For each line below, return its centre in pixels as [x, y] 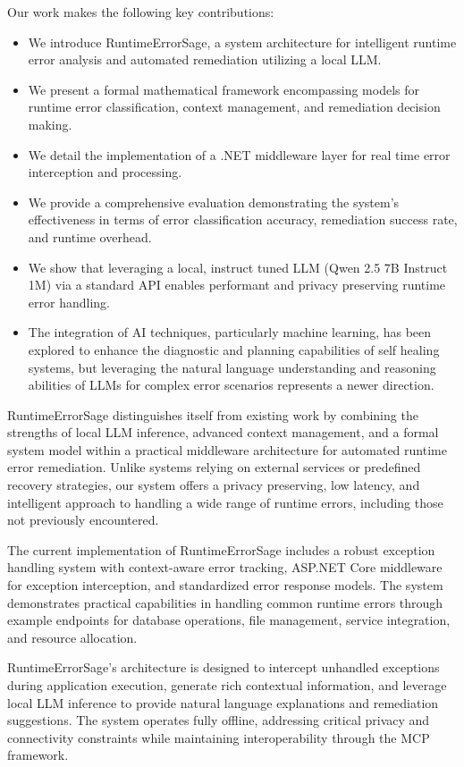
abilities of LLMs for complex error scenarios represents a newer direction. [231, 385]
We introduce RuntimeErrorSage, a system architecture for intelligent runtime [242, 42]
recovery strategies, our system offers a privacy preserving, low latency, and [214, 485]
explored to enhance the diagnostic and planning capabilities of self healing [234, 349]
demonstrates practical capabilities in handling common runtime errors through [225, 602]
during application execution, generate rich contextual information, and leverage [227, 685]
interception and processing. [105, 172]
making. [50, 124]
